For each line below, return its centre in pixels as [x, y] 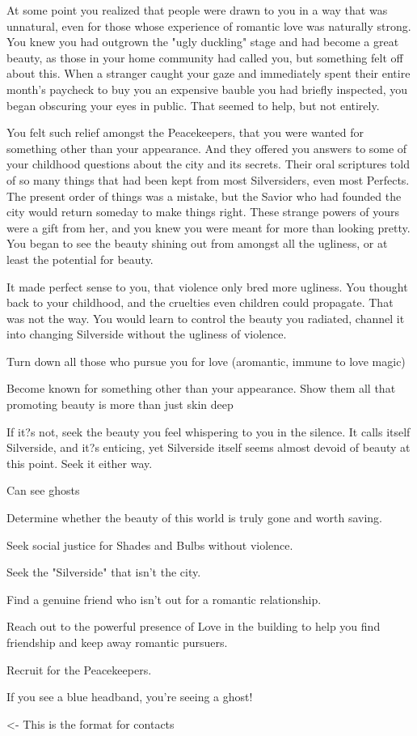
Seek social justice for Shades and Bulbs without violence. [150, 545]
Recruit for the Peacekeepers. [79, 669]
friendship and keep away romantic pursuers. [117, 642]
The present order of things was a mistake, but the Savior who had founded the [204, 196]
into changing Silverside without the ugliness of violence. [147, 334]
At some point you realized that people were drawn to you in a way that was [197, 10]
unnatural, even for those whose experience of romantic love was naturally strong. [209, 26]
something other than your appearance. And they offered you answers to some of [207, 148]
